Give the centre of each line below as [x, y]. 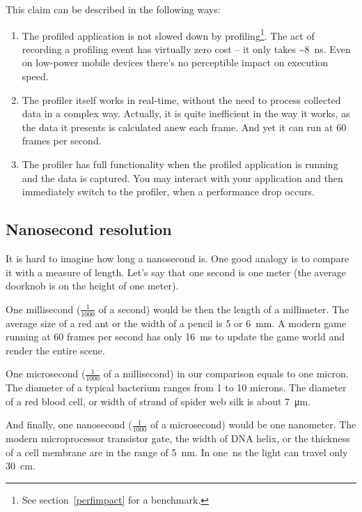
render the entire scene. [55, 350]
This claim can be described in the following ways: [113, 9]
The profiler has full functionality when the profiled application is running [180, 164]
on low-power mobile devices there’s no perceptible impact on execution [175, 62]
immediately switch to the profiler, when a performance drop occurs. [168, 191]
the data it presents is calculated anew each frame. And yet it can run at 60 [184, 127]
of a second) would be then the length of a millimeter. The [224, 309]
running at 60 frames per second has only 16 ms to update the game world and [175, 337]
